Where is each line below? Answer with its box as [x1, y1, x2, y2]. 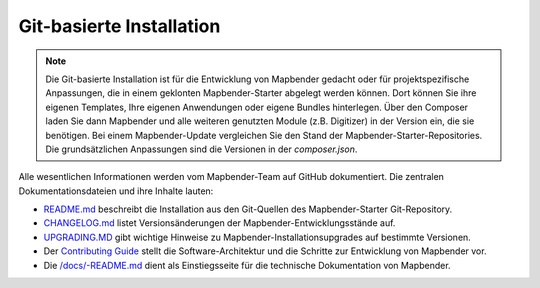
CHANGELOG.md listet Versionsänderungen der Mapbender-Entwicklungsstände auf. [43, 217, 396, 229]
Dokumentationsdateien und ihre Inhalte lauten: [18, 185, 214, 197]
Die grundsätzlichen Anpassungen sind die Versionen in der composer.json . [45, 143, 358, 155]
